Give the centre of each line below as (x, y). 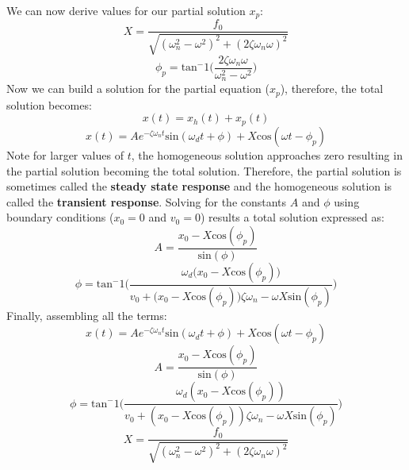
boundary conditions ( (60, 217)
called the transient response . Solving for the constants (147, 201)
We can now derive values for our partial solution (126, 10)
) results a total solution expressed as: (292, 217)
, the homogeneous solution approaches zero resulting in (267, 154)
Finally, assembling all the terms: (87, 315)
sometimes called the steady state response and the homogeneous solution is (199, 186)
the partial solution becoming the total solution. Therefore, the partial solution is (204, 170)
